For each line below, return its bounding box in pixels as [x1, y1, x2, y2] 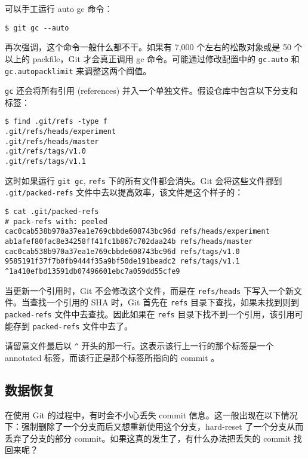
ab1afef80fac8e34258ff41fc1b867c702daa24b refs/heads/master [5, 237, 253, 246]
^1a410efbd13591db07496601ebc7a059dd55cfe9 [5, 267, 180, 276]
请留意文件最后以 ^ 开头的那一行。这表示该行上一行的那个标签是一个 [5, 339, 274, 352]
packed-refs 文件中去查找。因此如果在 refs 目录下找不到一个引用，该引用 [5, 307, 295, 320]
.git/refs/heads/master [5, 137, 99, 146]
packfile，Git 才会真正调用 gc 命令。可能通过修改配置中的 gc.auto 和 [32, 52, 300, 65]
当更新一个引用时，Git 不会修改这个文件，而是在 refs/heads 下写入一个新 [5, 284, 294, 296]
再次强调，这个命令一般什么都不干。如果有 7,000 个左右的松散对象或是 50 [5, 41, 291, 53]
